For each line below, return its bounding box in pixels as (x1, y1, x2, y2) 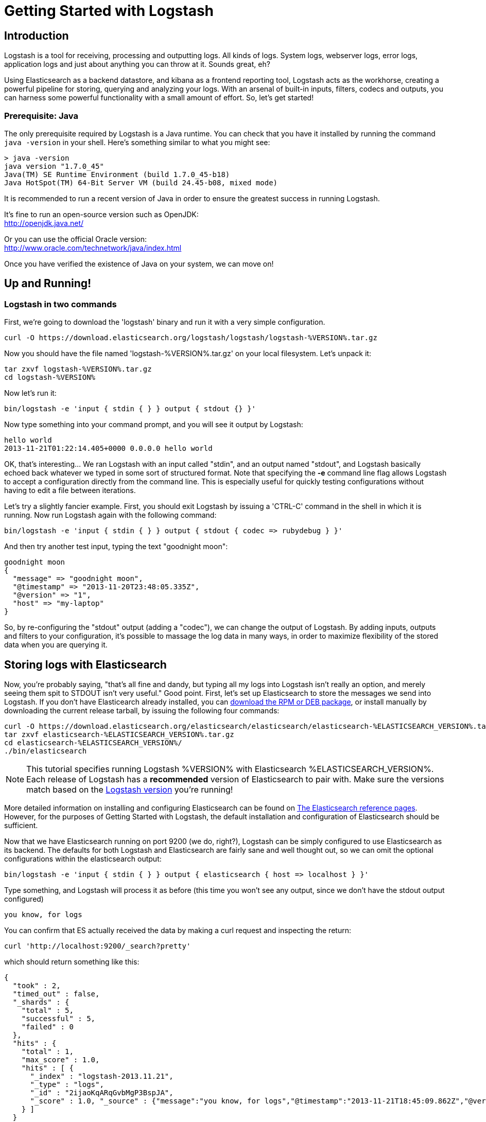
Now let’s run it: (4, 389, 57, 398)
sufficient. (4, 820, 38, 830)
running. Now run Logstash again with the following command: (4, 511, 217, 520)
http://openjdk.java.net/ (4, 218, 84, 227)
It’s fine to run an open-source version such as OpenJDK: (4, 209, 199, 219)
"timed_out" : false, (12, 989, 100, 998)
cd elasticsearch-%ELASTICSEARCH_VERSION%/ (4, 738, 182, 747)
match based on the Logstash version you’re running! (26, 784, 233, 795)
